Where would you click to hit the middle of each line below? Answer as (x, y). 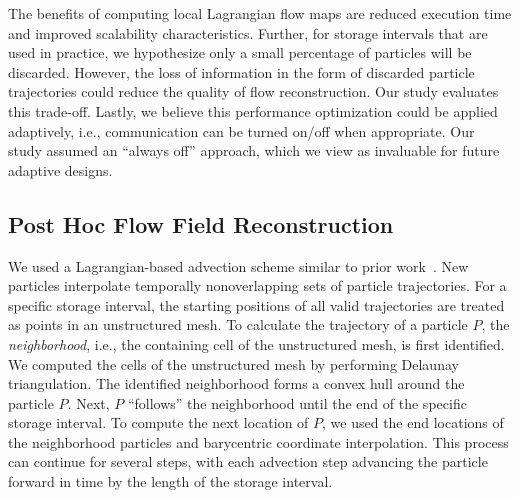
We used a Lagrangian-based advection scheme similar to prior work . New (238, 265)
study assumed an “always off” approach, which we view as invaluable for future (254, 150)
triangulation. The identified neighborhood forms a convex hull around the (236, 383)
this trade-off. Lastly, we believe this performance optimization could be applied (253, 110)
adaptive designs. (60, 169)
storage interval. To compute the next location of (158, 422)
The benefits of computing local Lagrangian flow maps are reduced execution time (260, 13)
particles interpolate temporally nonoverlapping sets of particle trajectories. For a (257, 285)
